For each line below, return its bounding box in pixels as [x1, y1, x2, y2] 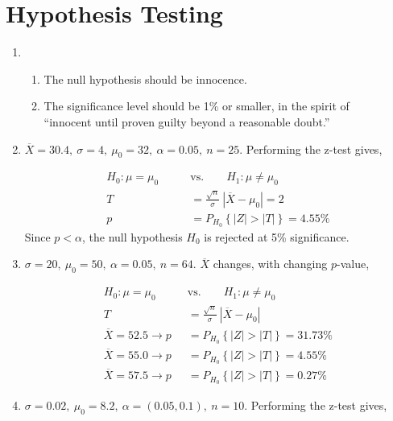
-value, [337, 255, 370, 272]
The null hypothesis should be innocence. [43, 70, 247, 87]
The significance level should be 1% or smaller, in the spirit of [43, 97, 350, 114]
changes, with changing [213, 255, 328, 272]
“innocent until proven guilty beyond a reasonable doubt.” [43, 113, 330, 130]
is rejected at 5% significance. [204, 228, 350, 245]
